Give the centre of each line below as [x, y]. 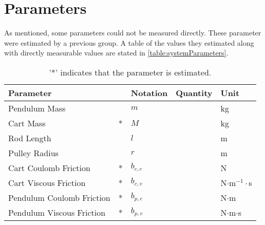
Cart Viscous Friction [47, 182]
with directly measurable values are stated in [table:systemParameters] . [116, 53]
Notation [149, 92]
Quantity [194, 92]
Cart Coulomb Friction [49, 167]
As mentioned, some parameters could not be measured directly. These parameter [133, 33]
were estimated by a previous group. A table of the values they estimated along [129, 42]
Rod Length [30, 138]
